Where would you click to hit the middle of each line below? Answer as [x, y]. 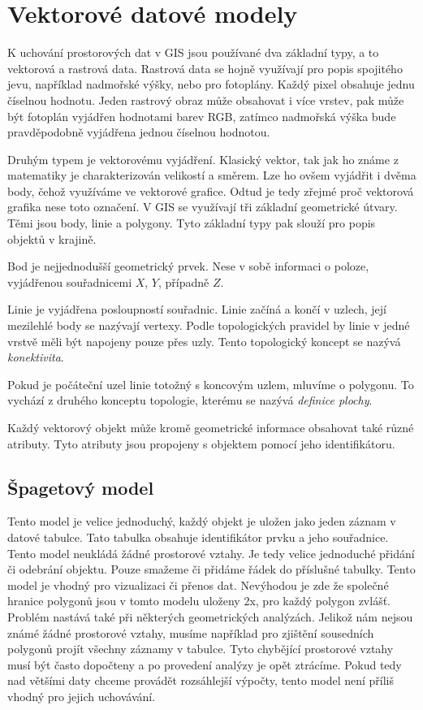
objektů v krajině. [52, 238]
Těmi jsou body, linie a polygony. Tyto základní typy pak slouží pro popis [192, 223]
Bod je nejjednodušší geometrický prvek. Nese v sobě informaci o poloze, [188, 266]
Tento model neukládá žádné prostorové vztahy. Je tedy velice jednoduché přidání [211, 553]
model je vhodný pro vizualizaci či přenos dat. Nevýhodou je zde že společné [198, 584]
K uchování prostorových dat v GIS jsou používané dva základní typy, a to [193, 52]
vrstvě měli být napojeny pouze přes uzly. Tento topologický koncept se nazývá [204, 341]
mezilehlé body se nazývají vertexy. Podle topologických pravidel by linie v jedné [209, 325]
